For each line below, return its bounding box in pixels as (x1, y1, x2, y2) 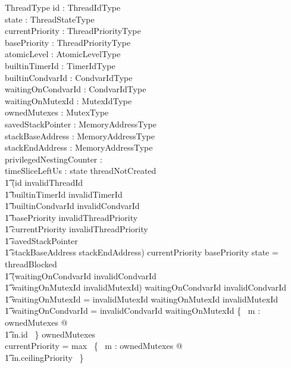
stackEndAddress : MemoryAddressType (5, 141, 153, 154)
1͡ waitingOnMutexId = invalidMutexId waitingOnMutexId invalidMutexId (5, 292, 278, 305)
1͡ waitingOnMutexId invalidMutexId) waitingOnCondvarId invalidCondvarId (5, 281, 287, 294)
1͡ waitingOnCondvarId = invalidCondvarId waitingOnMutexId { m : (5, 304, 261, 317)
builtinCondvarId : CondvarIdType (5, 71, 133, 83)
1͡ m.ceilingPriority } (5, 351, 84, 363)
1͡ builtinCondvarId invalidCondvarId (5, 199, 140, 212)
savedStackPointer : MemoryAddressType (5, 117, 157, 130)
